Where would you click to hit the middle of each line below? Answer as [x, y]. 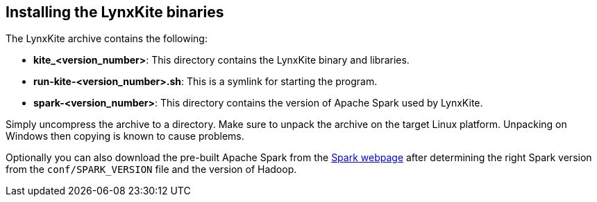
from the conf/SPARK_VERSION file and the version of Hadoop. [151, 169]
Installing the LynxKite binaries [115, 12]
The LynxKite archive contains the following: [107, 39]
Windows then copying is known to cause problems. [125, 136]
